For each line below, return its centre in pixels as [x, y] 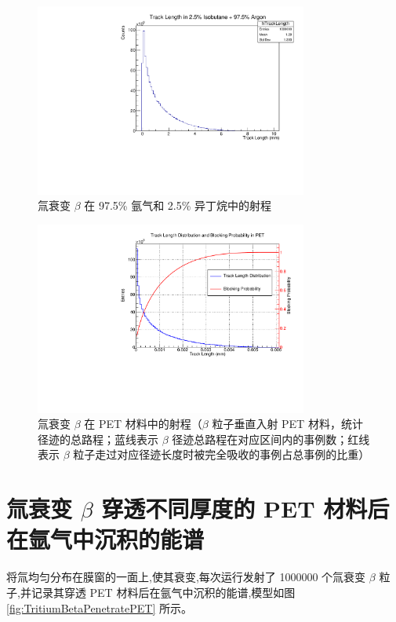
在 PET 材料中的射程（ [143, 424]
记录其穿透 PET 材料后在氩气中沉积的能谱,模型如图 [163, 592]
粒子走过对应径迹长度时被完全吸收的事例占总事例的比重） [222, 454]
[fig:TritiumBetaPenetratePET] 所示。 [99, 607]
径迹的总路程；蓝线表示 [98, 439]
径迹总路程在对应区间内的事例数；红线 [271, 439]
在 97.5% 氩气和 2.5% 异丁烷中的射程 [178, 205]
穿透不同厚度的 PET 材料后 [245, 509]
